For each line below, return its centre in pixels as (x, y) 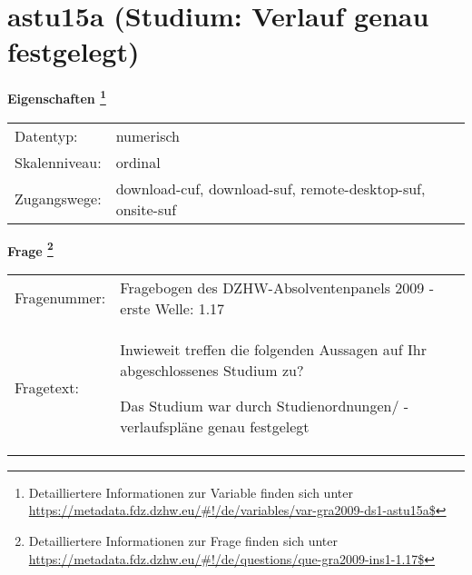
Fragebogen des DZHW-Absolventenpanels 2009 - (277, 287)
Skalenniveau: (58, 162)
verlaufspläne (162, 426)
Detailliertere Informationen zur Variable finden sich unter (191, 492)
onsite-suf (146, 209)
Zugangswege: (58, 199)
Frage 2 (30, 249)
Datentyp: (46, 135)
